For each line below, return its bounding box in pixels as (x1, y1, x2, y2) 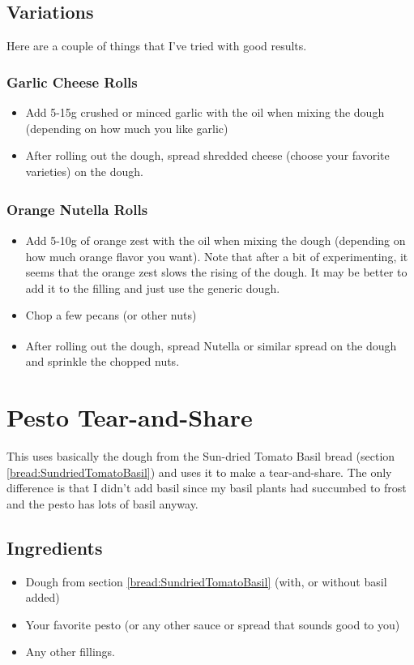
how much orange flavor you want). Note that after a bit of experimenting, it (25, 247, 408, 264)
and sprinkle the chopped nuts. (25, 353, 180, 370)
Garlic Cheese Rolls (6, 71, 138, 92)
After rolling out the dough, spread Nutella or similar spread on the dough (25, 337, 397, 354)
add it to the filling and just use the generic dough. (25, 279, 280, 296)
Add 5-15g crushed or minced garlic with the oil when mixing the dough (25, 104, 385, 121)
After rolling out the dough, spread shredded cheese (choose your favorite (25, 147, 390, 164)
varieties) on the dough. (25, 162, 143, 179)
